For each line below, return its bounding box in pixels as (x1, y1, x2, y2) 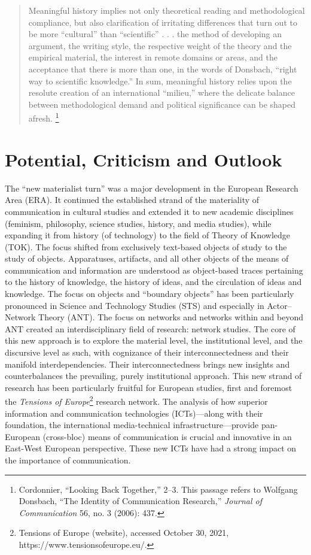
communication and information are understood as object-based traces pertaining (5, 263, 303, 276)
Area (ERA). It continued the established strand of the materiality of (5, 193, 260, 206)
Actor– (267, 299, 292, 311)
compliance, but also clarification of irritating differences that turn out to (28, 16, 297, 28)
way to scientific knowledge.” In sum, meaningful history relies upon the (28, 74, 292, 87)
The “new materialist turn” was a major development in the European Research (5, 181, 298, 194)
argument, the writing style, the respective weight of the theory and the (28, 39, 292, 51)
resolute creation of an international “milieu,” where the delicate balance (28, 86, 295, 99)
